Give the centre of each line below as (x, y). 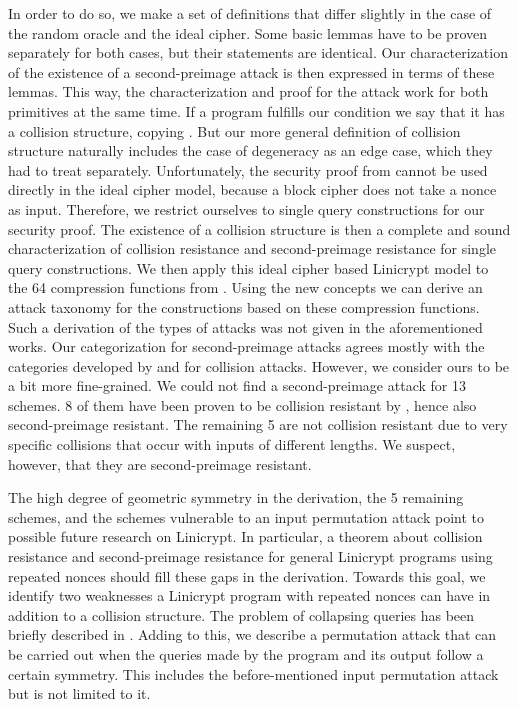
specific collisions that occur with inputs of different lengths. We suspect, (232, 444)
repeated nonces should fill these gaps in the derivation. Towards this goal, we (247, 575)
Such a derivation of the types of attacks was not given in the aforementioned (245, 326)
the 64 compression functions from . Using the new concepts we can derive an (245, 287)
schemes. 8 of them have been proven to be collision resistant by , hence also (242, 404)
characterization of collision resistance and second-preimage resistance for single (252, 248)
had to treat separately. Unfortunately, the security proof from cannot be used (248, 169)
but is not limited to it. (79, 693)
